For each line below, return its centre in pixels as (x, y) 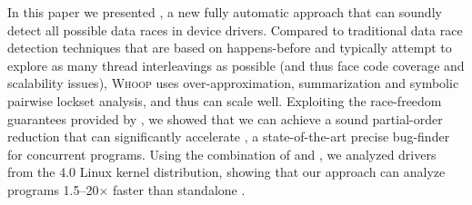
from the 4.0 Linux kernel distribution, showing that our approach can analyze (226, 172)
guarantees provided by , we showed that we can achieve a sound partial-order (225, 118)
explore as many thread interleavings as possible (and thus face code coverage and (236, 65)
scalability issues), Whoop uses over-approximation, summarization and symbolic (233, 83)
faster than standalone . (179, 189)
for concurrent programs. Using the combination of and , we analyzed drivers (222, 154)
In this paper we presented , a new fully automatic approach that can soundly (225, 12)
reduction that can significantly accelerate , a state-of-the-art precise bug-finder (229, 137)
